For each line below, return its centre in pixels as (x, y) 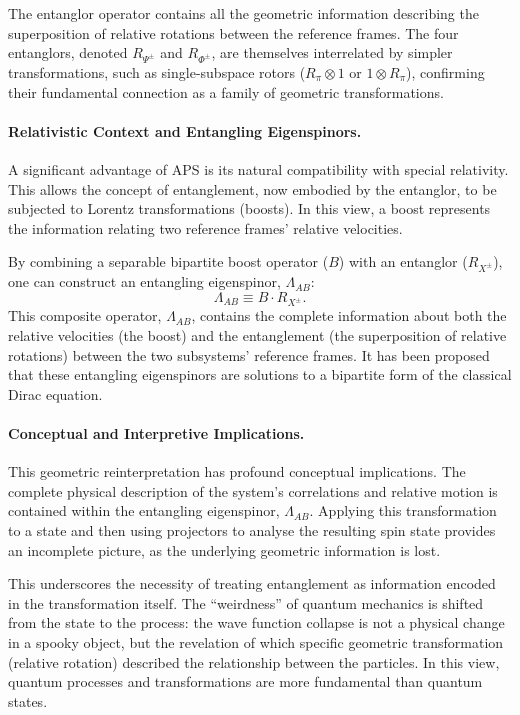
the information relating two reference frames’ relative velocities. (205, 227)
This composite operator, (85, 315)
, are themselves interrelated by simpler (332, 52)
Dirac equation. (55, 393)
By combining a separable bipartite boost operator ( (168, 261)
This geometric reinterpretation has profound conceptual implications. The (237, 471)
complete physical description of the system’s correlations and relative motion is (253, 490)
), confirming (445, 71)
